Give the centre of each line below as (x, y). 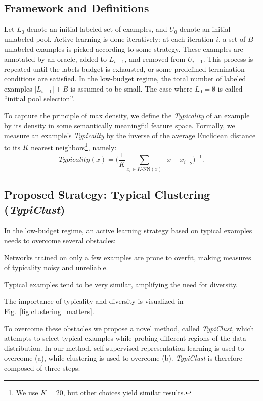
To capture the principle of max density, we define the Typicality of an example (127, 115)
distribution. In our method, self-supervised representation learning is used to (124, 348)
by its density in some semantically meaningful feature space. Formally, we (120, 125)
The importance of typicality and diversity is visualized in (94, 301)
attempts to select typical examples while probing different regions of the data (125, 338)
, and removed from (155, 58)
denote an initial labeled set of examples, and (97, 29)
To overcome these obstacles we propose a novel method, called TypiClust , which (129, 328)
